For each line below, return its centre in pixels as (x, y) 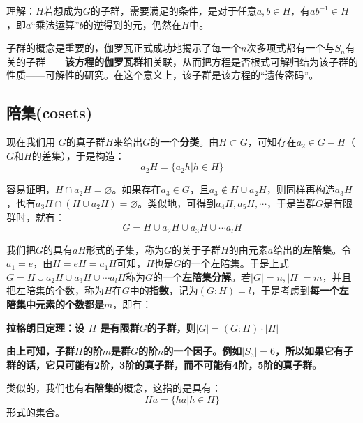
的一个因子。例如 (203, 351)
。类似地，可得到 (177, 202)
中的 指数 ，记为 (164, 290)
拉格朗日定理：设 (45, 327)
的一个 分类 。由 (185, 142)
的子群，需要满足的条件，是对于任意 (173, 10)
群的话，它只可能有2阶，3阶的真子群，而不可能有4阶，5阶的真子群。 (164, 364)
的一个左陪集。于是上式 (235, 263)
